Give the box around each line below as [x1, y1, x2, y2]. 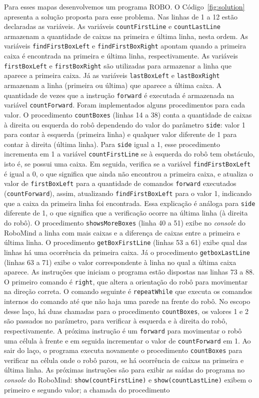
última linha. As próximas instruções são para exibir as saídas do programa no [4, 364, 245, 375]
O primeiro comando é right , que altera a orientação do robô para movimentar [4, 276, 248, 286]
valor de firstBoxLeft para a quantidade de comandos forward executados [4, 178, 236, 188]
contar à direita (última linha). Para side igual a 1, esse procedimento [4, 138, 220, 149]
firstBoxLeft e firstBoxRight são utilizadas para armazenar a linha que [4, 60, 231, 70]
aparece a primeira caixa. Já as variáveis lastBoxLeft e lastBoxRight [4, 70, 220, 80]
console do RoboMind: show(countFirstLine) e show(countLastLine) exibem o [4, 374, 252, 384]
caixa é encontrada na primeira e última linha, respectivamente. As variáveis [4, 50, 238, 61]
